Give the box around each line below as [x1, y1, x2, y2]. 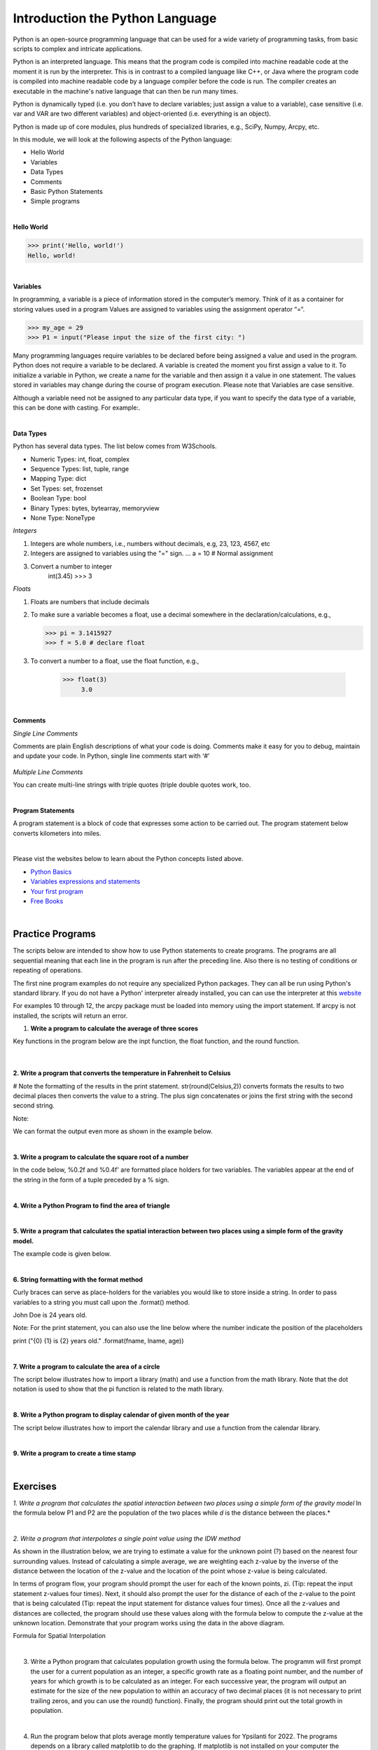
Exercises [13, 1480, 57, 1492]
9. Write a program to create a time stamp [13, 1449, 136, 1457]
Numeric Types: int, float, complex [30, 455, 129, 463]
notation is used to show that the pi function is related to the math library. [13, 1385, 224, 1393]
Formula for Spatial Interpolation [13, 1632, 106, 1640]
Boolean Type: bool [30, 494, 87, 503]
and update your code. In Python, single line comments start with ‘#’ [13, 752, 210, 760]
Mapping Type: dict [30, 475, 87, 483]
